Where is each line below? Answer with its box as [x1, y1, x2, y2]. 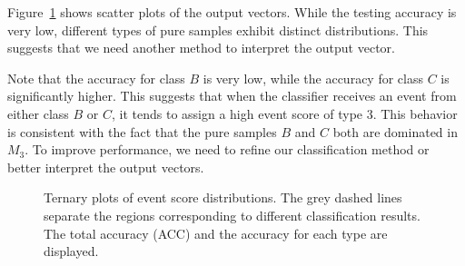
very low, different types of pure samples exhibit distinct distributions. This [7, 20, 429, 39]
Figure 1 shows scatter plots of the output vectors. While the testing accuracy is [7, 3, 457, 21]
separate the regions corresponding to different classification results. [44, 205, 420, 224]
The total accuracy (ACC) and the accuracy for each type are [44, 223, 388, 242]
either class [7, 103, 69, 123]
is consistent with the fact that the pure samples [7, 122, 277, 141]
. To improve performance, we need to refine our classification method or [25, 140, 430, 159]
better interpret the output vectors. [7, 157, 204, 176]
